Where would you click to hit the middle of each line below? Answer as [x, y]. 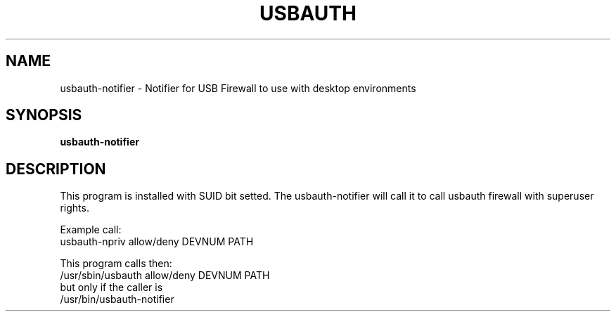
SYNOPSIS [44, 115]
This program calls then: [116, 264]
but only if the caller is [111, 287]
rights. [75, 208]
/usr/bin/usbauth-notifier [117, 299]
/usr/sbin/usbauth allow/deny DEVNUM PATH [165, 276]
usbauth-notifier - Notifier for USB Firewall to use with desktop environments [238, 88]
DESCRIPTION [56, 169]
